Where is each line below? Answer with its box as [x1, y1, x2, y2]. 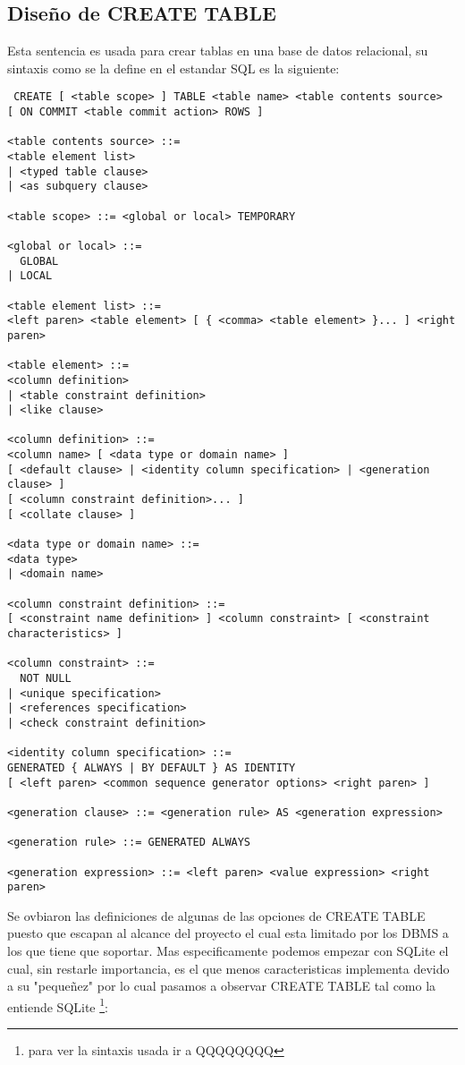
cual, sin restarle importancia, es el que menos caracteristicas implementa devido [7, 958, 450, 977]
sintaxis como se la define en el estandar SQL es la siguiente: [7, 58, 340, 77]
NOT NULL [20, 671, 72, 685]
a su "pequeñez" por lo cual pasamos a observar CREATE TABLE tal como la [7, 976, 436, 995]
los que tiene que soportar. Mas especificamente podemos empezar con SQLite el [7, 941, 449, 960]
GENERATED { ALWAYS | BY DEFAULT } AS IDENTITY [7, 761, 296, 774]
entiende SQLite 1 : [7, 994, 108, 1016]
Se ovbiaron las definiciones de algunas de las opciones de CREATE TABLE [7, 906, 426, 924]
